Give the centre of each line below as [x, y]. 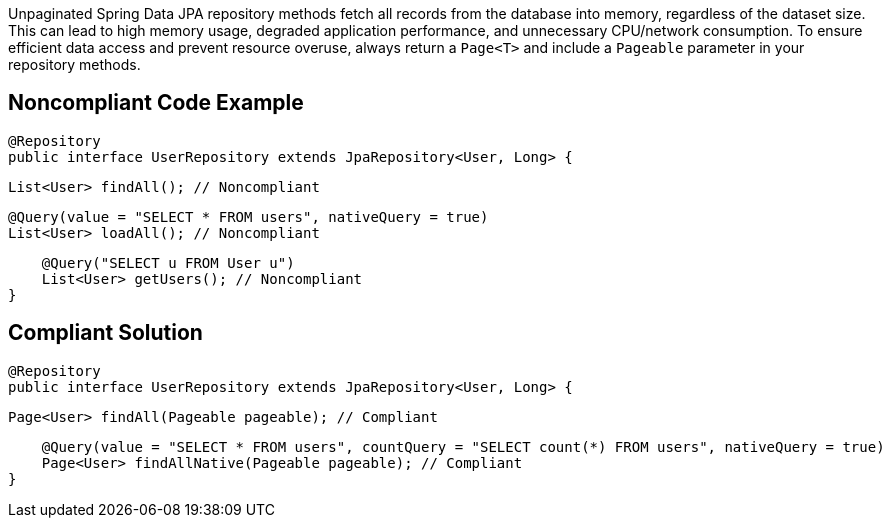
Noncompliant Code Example [156, 103]
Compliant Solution [105, 333]
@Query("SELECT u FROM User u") [168, 262]
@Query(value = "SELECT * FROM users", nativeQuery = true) [248, 216]
